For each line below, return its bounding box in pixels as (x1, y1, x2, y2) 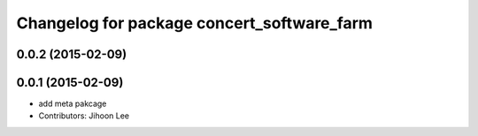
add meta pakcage (38, 98, 107, 110)
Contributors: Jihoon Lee (38, 110, 130, 121)
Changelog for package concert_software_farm (16, 13, 374, 33)
